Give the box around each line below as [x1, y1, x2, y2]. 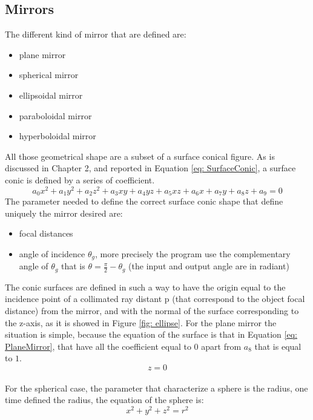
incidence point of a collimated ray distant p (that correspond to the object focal [5, 292, 305, 305]
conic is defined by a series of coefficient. [5, 173, 155, 186]
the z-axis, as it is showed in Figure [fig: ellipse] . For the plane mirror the [5, 316, 277, 329]
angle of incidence [19, 247, 85, 260]
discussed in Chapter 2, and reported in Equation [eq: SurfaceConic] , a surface [5, 162, 296, 174]
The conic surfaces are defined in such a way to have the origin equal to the [5, 280, 286, 293]
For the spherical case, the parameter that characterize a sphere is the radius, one [5, 381, 308, 394]
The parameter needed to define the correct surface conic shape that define [5, 195, 283, 208]
